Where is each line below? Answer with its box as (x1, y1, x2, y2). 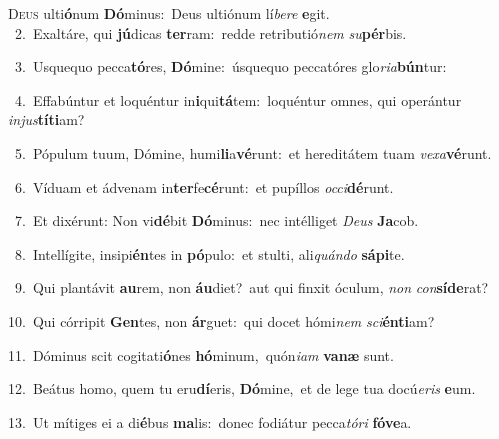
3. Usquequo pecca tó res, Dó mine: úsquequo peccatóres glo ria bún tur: (14, 56, 447, 77)
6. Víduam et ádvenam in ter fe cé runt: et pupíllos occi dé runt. (14, 176, 394, 197)
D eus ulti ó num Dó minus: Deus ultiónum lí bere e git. (8, 3, 330, 23)
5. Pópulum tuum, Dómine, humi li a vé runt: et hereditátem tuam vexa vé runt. (14, 142, 492, 163)
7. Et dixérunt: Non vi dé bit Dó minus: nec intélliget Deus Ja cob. (14, 210, 419, 231)
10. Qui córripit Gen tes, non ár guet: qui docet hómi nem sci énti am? (8, 310, 435, 331)
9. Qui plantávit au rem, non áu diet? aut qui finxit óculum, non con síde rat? (14, 277, 489, 298)
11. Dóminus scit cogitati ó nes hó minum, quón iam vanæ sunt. (8, 344, 394, 365)
